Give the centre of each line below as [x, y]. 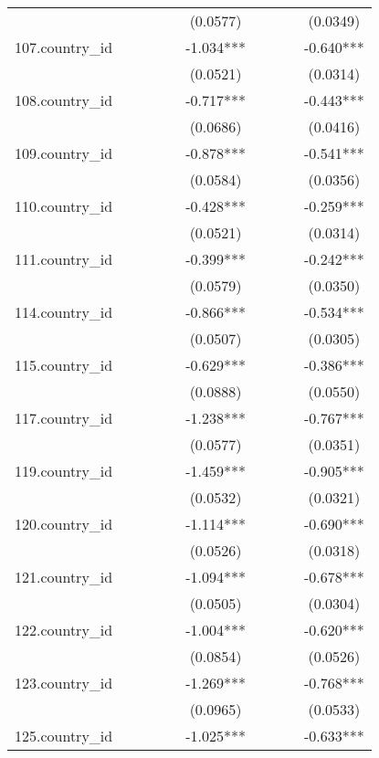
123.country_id [64, 683]
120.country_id [64, 524]
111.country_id [64, 259]
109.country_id [64, 153]
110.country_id [64, 206]
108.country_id [64, 100]
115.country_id [64, 365]
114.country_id [64, 312]
